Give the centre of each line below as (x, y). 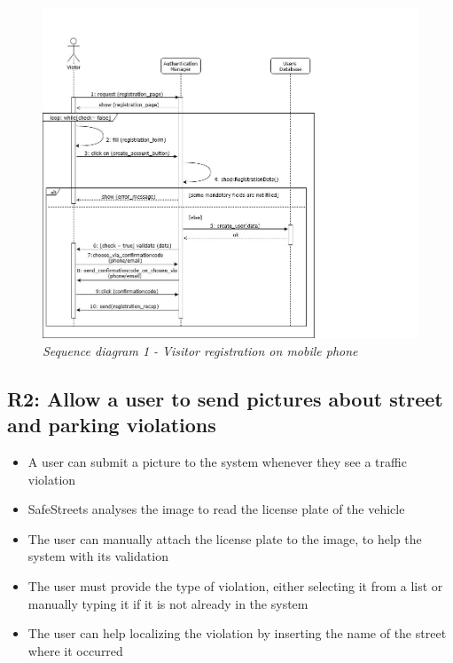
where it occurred (75, 650)
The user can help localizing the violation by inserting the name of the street (237, 633)
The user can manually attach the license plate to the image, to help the (225, 538)
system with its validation (98, 556)
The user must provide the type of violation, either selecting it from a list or (235, 586)
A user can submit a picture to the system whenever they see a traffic (217, 462)
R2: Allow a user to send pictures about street (225, 398)
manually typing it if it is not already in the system (168, 603)
